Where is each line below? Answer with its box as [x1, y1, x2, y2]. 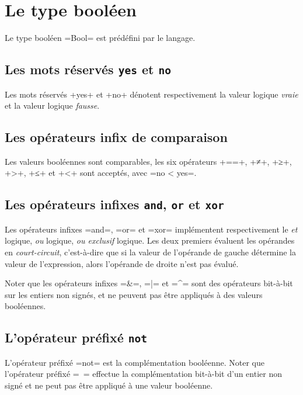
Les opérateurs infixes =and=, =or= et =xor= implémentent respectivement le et [5, 223, 298, 235]
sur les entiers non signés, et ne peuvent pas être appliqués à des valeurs [5, 288, 263, 300]
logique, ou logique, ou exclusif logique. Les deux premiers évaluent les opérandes [5, 234, 295, 247]
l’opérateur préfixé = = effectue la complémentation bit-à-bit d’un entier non [5, 368, 283, 380]
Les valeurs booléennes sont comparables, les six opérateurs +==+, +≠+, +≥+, [5, 155, 292, 167]
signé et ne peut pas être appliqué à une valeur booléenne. [5, 379, 213, 391]
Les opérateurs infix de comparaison [5, 128, 228, 146]
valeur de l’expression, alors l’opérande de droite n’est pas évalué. [5, 257, 239, 269]
